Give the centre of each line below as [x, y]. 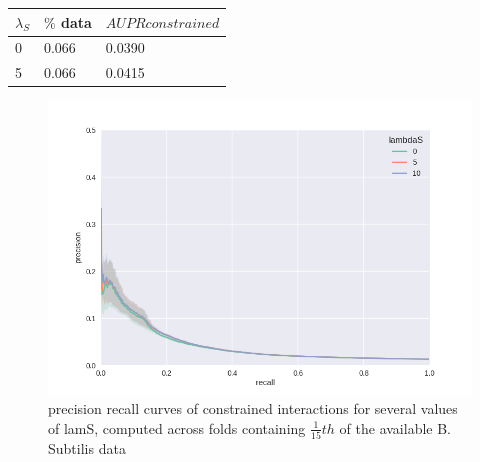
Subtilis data [87, 448]
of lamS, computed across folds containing [177, 427]
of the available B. [395, 427]
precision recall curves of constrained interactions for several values [253, 408]
